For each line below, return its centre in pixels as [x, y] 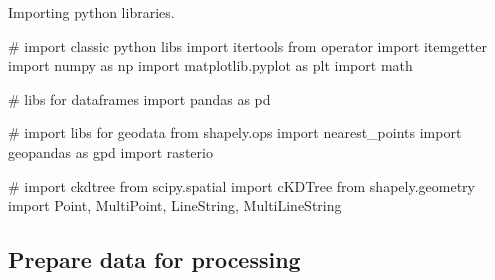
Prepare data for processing [154, 259]
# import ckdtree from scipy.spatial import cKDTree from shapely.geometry [241, 185]
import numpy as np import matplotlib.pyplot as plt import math [210, 65]
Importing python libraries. [91, 12]
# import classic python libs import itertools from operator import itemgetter [247, 45]
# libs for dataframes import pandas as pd [139, 98]
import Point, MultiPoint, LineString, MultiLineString [175, 205]
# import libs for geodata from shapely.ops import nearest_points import [235, 132]
